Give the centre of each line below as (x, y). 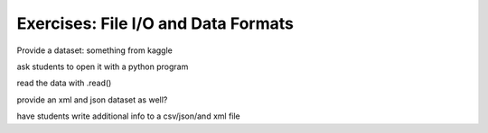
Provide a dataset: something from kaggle (95, 50)
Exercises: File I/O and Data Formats (155, 23)
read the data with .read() (64, 83)
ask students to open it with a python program (103, 66)
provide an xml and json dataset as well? (92, 100)
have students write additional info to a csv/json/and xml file (129, 116)
